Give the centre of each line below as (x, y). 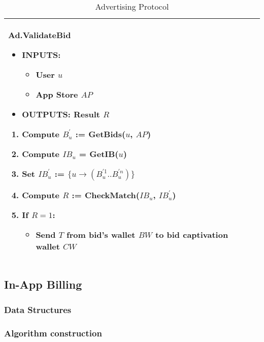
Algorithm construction (53, 333)
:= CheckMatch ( (106, 195)
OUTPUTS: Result (61, 114)
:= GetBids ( (101, 134)
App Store (57, 94)
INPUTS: (41, 55)
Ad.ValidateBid (40, 35)
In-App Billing (43, 284)
